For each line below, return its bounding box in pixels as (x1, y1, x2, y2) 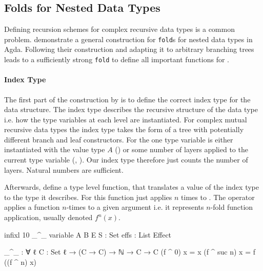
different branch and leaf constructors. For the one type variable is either (4, 134, 233, 144)
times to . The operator (181, 191, 255, 202)
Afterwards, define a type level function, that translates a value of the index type (4, 182, 259, 192)
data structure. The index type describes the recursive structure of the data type (4, 104, 258, 115)
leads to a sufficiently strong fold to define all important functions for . (4, 54, 229, 65)
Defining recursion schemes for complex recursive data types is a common (4, 24, 235, 34)
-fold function (210, 202, 253, 212)
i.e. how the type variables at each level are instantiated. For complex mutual (4, 114, 247, 124)
